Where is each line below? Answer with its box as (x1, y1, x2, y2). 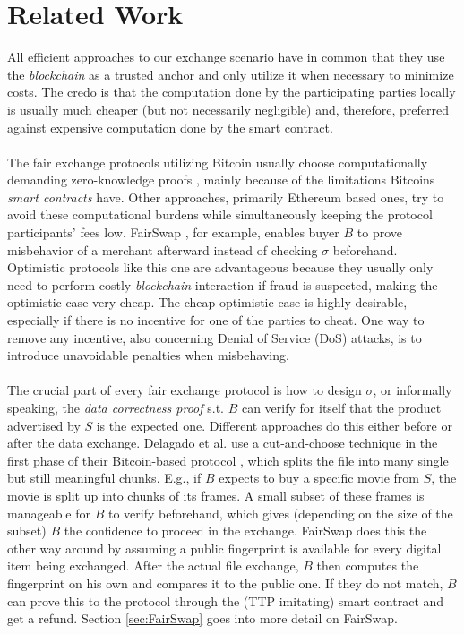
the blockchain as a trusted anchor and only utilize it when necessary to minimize (7, 64, 454, 83)
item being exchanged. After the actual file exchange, (7, 556, 299, 575)
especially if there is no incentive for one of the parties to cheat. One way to (7, 311, 425, 330)
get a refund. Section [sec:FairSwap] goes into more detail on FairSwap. (7, 609, 398, 628)
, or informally (373, 381, 452, 399)
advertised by (7, 416, 81, 434)
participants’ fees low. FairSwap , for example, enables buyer (7, 223, 339, 242)
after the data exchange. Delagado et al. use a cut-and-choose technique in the (7, 433, 438, 452)
